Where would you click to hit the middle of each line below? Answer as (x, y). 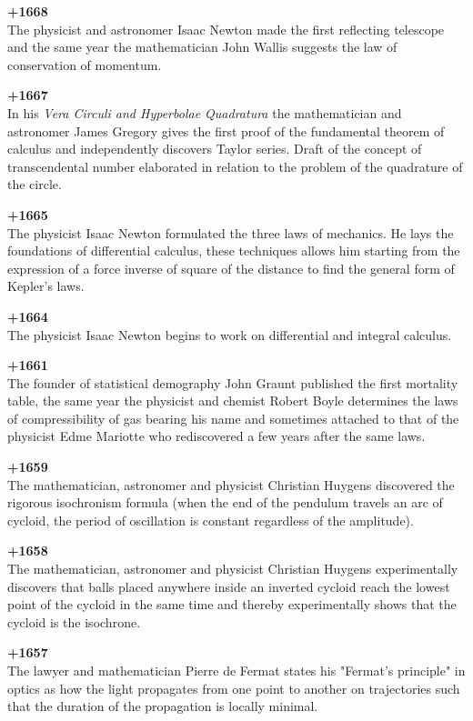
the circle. (35, 184)
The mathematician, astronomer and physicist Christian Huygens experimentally (233, 569)
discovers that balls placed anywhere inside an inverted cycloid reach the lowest (229, 586)
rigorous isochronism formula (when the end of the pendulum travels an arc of (225, 502)
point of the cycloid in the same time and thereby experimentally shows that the (232, 604)
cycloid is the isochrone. (74, 621)
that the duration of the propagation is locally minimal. (163, 706)
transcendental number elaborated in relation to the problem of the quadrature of (235, 166)
